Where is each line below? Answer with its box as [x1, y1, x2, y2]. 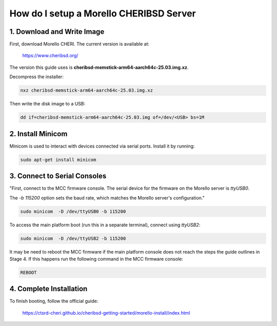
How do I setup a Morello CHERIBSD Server [9, 8, 196, 19]
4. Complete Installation [9, 284, 88, 293]
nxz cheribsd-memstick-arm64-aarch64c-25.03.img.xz [20, 87, 153, 94]
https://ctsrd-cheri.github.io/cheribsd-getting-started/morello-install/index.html [22, 310, 190, 316]
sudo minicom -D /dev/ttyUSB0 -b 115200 [20, 208, 126, 214]
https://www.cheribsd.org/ [22, 52, 78, 59]
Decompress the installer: [9, 74, 64, 80]
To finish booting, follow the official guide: [9, 298, 98, 304]
